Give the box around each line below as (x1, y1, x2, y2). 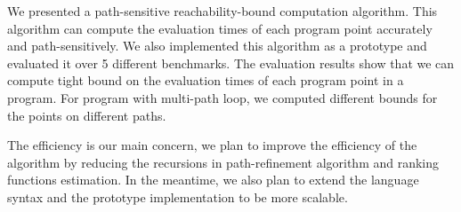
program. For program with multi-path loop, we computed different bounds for (7, 88, 438, 106)
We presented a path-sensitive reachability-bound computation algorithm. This (7, 2, 438, 20)
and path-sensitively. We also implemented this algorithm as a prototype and (7, 36, 427, 55)
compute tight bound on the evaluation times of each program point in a (7, 71, 404, 90)
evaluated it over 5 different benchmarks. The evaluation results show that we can (7, 53, 455, 72)
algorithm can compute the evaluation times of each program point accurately (7, 19, 433, 37)
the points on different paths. (7, 106, 166, 124)
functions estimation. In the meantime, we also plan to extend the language (7, 170, 419, 189)
